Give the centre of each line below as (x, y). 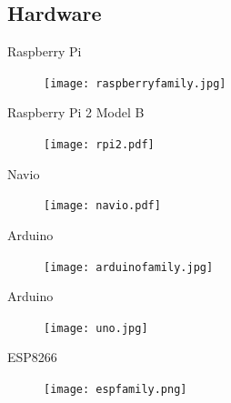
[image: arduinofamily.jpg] (129, 267)
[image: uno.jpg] (96, 328)
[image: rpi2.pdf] (99, 145)
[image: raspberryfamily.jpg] (135, 83)
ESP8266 (32, 357)
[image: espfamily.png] (115, 390)
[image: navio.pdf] (102, 206)
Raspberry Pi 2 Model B (76, 112)
